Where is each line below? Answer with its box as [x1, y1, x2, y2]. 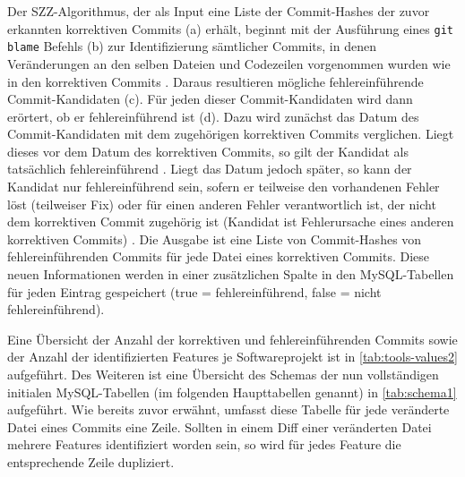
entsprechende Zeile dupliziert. [7, 452, 175, 471]
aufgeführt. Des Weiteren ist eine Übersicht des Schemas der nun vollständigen [7, 365, 439, 383]
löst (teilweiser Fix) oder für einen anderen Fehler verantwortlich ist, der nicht [7, 194, 436, 213]
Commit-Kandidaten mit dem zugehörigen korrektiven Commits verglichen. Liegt [7, 124, 454, 143]
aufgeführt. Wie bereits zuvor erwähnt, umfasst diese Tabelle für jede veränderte [7, 400, 450, 419]
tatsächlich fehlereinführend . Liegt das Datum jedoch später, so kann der [7, 159, 412, 178]
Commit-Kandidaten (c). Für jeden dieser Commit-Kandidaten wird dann [7, 89, 413, 108]
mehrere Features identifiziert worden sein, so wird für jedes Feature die [7, 435, 401, 454]
